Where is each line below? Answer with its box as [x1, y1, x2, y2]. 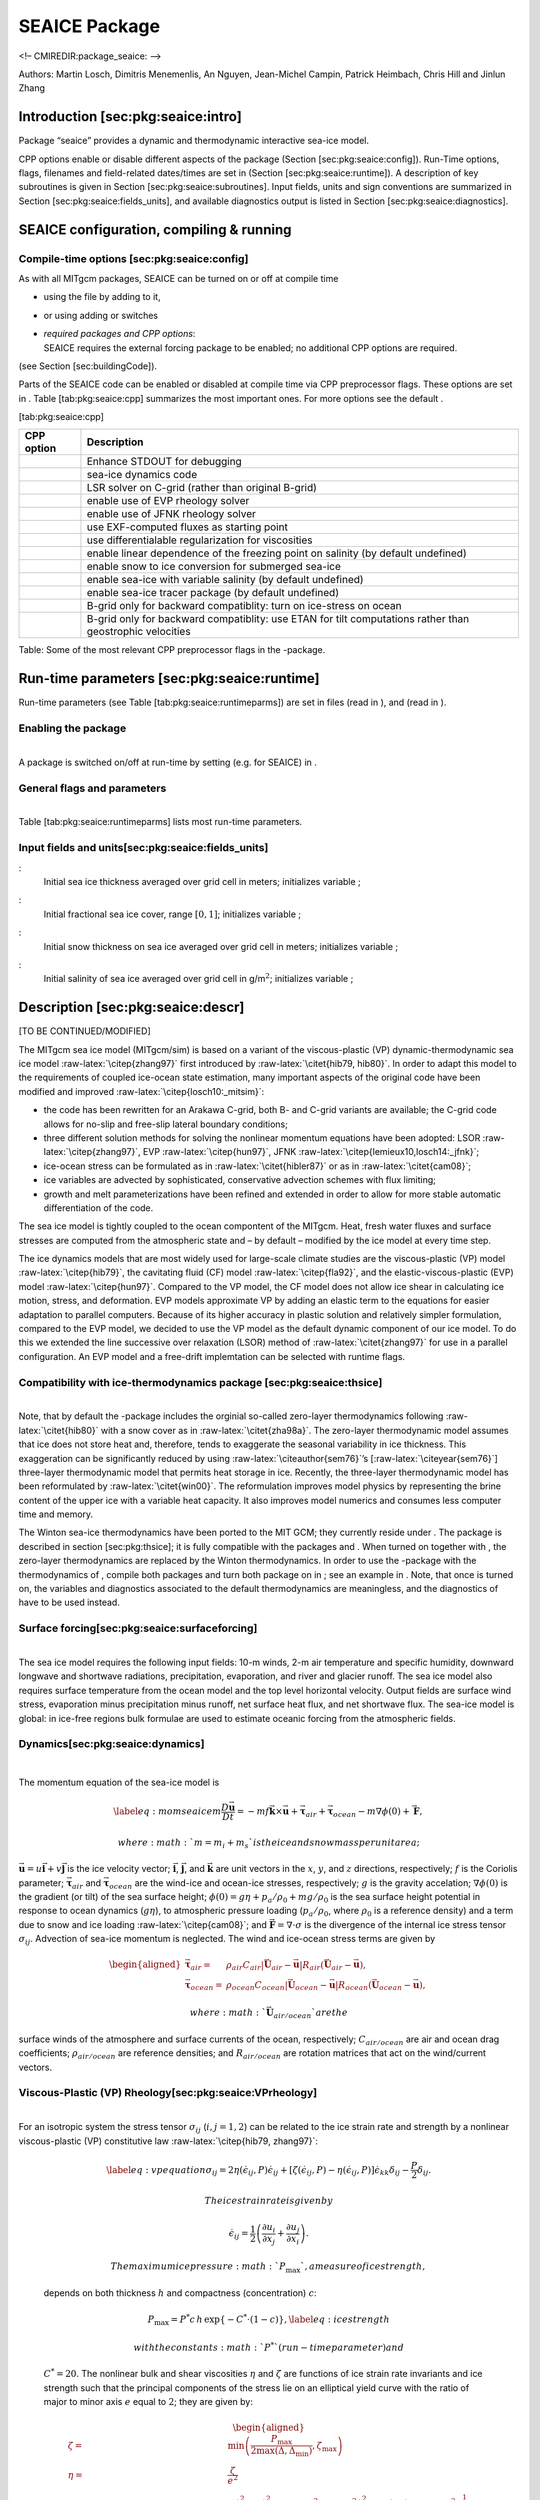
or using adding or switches [43, 309, 159, 321]
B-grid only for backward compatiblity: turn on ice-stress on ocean [86, 599, 402, 613]
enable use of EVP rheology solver [86, 494, 250, 508]
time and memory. [18, 1508, 94, 1520]
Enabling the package [18, 721, 127, 735]
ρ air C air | [226, 1959, 265, 1973]
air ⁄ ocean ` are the [273, 2007, 349, 2021]
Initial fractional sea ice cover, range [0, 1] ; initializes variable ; [43, 908, 302, 920]
